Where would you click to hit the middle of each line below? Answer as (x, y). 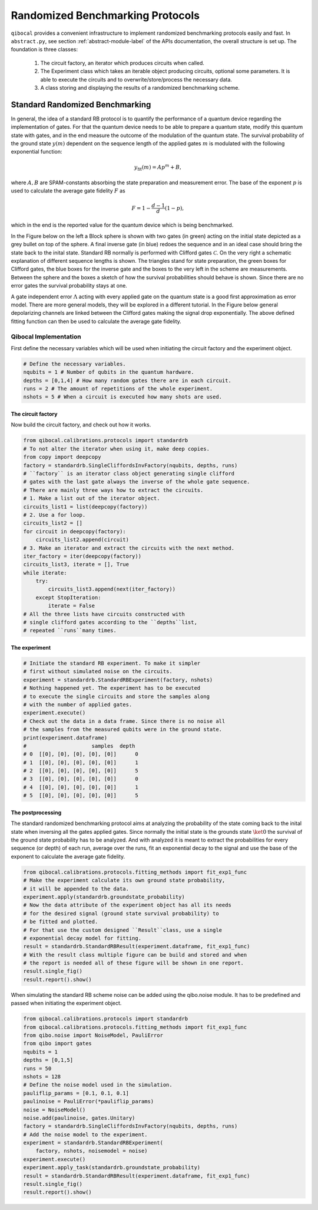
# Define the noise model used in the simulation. (98, 1085)
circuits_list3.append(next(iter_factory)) (112, 589)
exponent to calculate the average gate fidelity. (68, 856)
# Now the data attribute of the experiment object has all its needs (127, 905)
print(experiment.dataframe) (65, 738)
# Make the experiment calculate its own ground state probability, (124, 880)
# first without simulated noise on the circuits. (98, 671)
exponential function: (37, 152)
